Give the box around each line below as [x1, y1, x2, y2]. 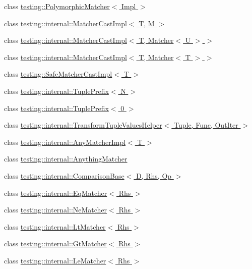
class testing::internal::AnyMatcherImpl [4, 136, 126, 147]
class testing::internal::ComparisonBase [4, 170, 124, 181]
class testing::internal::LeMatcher [4, 255, 106, 265]
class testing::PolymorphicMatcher [4, 1, 110, 11]
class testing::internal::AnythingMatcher [4, 153, 128, 164]
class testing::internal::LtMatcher [4, 221, 106, 232]
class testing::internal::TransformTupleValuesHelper [4, 120, 162, 130]
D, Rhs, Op [136, 170, 172, 181]
